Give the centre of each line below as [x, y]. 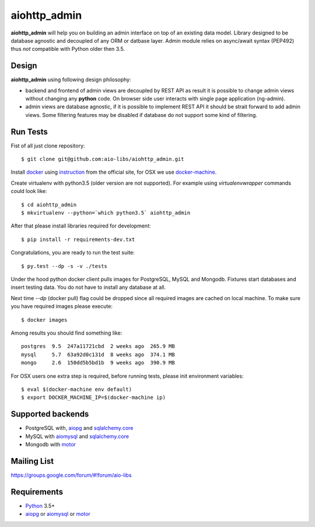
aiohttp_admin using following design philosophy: [71, 80]
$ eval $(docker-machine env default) [77, 389]
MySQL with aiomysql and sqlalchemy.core [77, 436]
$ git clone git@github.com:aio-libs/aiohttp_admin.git [103, 159]
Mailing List [32, 461]
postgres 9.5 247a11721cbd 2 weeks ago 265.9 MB [98, 346]
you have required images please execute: [62, 306]
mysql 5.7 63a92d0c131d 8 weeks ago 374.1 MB [98, 354]
